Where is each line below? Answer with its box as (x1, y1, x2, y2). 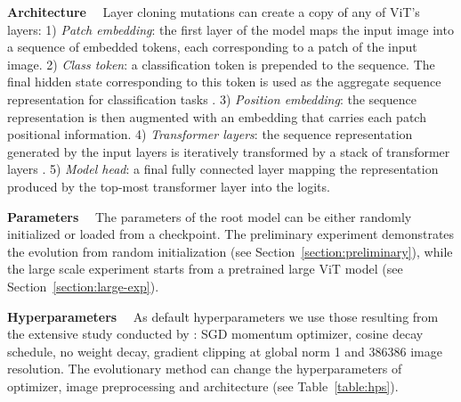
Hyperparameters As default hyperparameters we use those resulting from (7, 307, 439, 325)
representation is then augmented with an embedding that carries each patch (7, 107, 426, 126)
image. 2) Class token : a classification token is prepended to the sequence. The (7, 54, 435, 73)
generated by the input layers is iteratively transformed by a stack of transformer (7, 142, 450, 160)
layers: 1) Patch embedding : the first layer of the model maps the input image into (7, 20, 454, 38)
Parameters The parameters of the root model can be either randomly (7, 207, 412, 226)
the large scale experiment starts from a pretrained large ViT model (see (7, 259, 403, 278)
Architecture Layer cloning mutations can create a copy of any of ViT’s (7, 3, 420, 21)
